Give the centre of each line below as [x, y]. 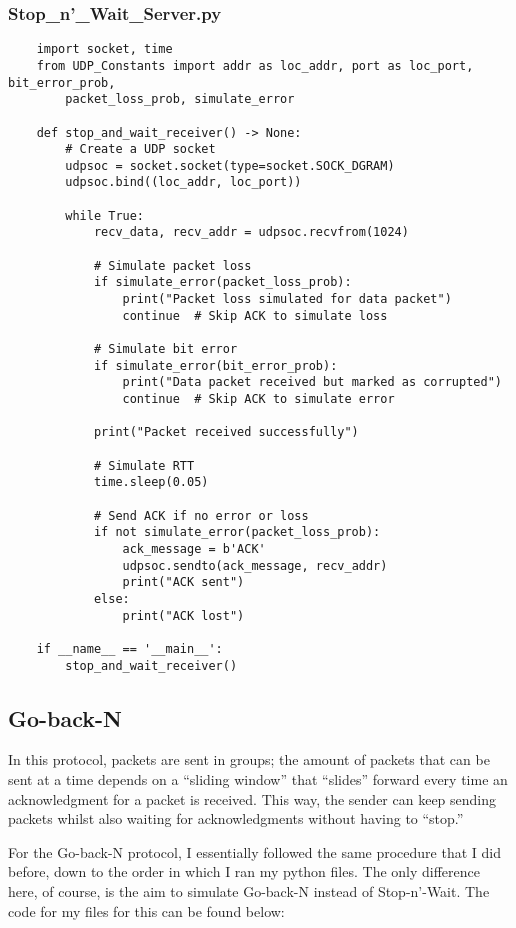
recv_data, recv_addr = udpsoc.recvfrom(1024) [251, 232]
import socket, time [104, 49]
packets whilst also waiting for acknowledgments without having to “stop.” [236, 818]
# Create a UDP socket [140, 149]
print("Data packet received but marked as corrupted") [312, 382]
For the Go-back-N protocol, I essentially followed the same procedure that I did [254, 851]
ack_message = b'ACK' [194, 548]
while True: [105, 215]
